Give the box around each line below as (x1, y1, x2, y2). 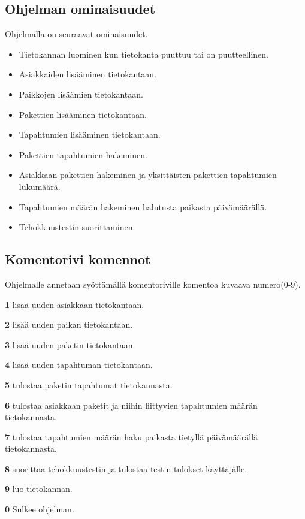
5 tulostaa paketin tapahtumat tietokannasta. (5, 378, 173, 391)
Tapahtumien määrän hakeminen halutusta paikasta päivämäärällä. (19, 200, 267, 213)
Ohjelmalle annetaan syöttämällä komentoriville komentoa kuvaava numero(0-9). (5, 277, 301, 290)
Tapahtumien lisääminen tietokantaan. (19, 128, 161, 141)
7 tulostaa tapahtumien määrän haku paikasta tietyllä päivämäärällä (5, 430, 258, 443)
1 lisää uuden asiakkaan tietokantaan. (5, 298, 144, 310)
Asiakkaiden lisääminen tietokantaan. (19, 68, 157, 80)
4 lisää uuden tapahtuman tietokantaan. (5, 358, 153, 371)
